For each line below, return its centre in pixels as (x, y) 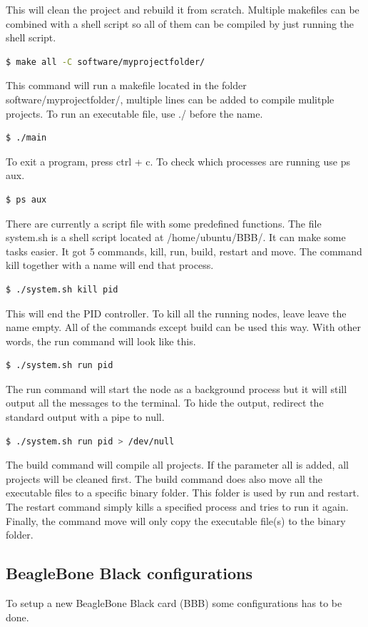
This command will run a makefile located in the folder (126, 85)
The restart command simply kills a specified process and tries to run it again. (177, 507)
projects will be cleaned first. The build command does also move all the (164, 478)
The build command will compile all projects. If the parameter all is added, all (177, 465)
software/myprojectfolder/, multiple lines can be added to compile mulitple (170, 99)
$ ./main (26, 138)
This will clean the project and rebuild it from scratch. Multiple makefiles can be (183, 9)
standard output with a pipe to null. (85, 417)
